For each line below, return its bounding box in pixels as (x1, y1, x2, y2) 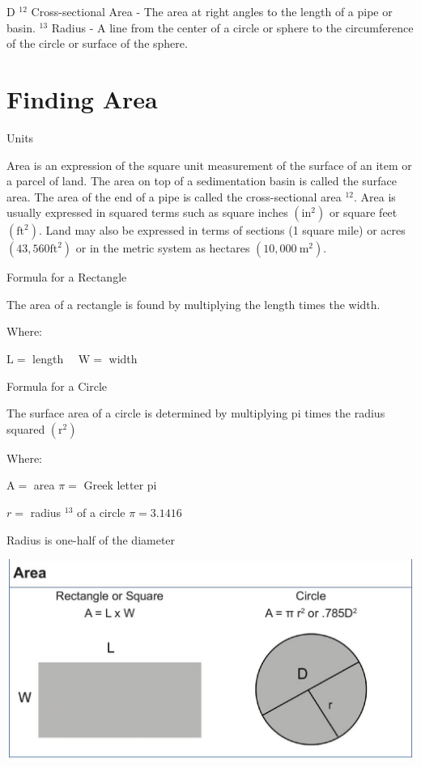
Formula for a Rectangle (6, 269, 127, 286)
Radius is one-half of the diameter (6, 531, 176, 548)
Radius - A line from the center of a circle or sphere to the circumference (51, 19, 414, 36)
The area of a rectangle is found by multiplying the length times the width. (6, 295, 381, 312)
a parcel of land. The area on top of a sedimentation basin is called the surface (6, 172, 397, 189)
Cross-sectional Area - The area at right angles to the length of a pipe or (31, 3, 393, 19)
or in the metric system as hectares (75, 239, 250, 256)
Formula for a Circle (6, 377, 107, 394)
